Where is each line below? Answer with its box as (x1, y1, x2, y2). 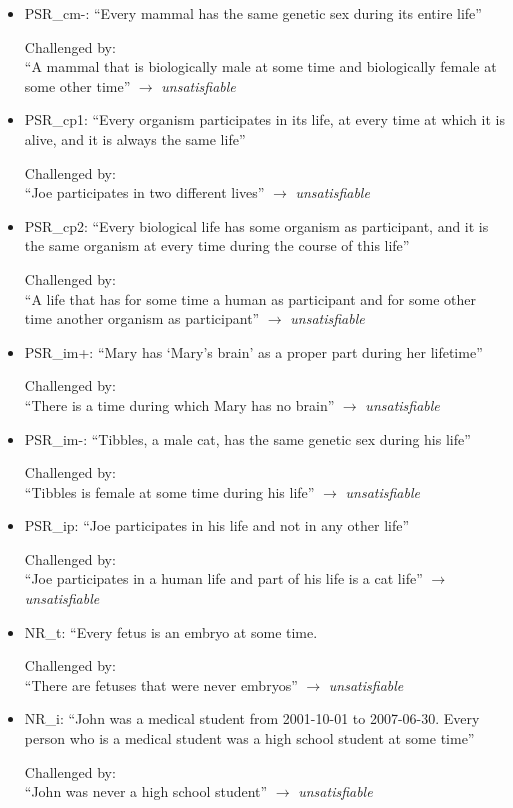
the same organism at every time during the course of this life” (24, 235, 410, 256)
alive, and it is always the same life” (24, 128, 246, 149)
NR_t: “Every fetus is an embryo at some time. (24, 621, 318, 642)
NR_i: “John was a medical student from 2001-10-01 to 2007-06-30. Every (24, 708, 480, 729)
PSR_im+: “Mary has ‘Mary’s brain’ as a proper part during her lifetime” (24, 341, 483, 362)
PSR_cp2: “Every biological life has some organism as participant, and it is (24, 215, 489, 236)
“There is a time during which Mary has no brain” (24, 394, 335, 415)
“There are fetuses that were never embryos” (24, 674, 298, 695)
